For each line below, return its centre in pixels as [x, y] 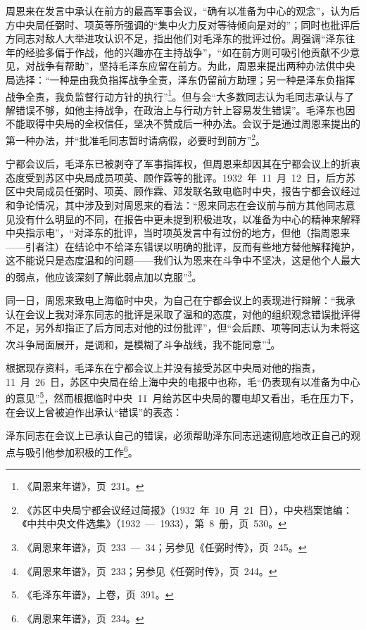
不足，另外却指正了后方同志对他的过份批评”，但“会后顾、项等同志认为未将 [178, 328]
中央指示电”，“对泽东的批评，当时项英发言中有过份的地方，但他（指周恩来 [178, 233]
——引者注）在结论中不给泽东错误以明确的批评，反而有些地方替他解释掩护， [183, 246]
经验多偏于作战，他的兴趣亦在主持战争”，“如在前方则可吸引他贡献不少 [188, 52]
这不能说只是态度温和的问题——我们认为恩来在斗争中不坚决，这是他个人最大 [183, 260]
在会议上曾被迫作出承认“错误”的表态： [94, 411]
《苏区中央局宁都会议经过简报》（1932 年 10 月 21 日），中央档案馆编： [187, 509]
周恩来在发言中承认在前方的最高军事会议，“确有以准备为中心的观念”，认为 [178, 11]
